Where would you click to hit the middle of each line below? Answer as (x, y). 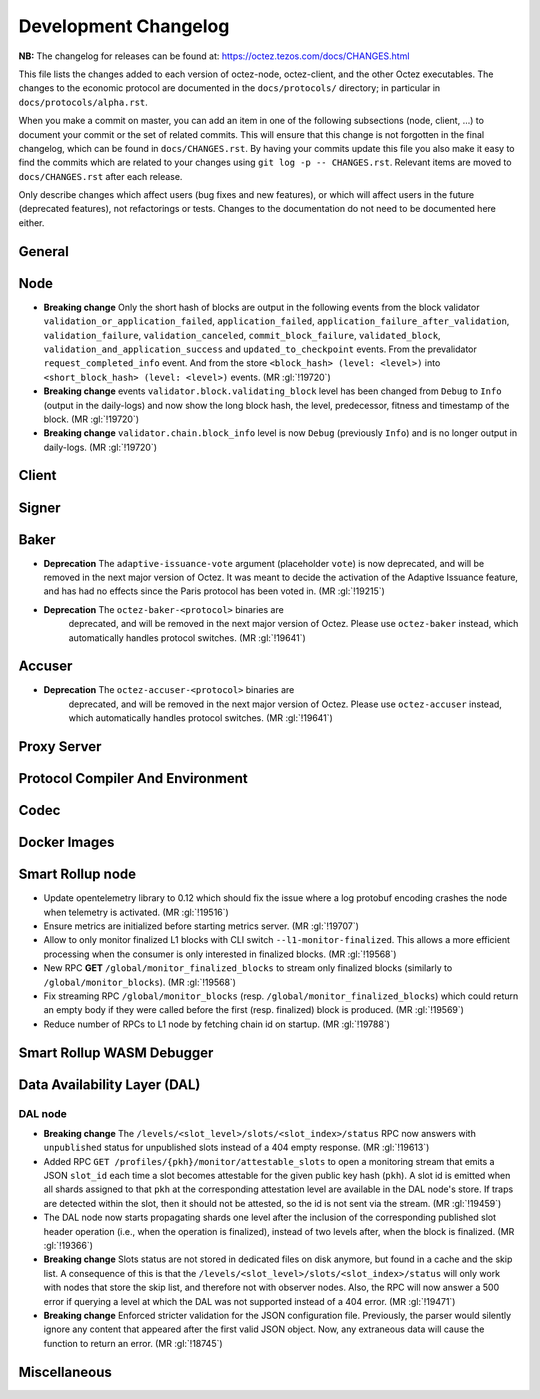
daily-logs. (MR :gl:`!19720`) (100, 447)
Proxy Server (60, 746)
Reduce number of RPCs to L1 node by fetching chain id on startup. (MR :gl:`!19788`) (216, 1024)
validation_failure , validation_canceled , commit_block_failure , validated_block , (242, 335)
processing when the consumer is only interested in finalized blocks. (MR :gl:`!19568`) (220, 954)
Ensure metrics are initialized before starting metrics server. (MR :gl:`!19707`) (201, 926)
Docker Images (66, 842)
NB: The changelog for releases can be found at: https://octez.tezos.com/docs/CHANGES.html (214, 56)
